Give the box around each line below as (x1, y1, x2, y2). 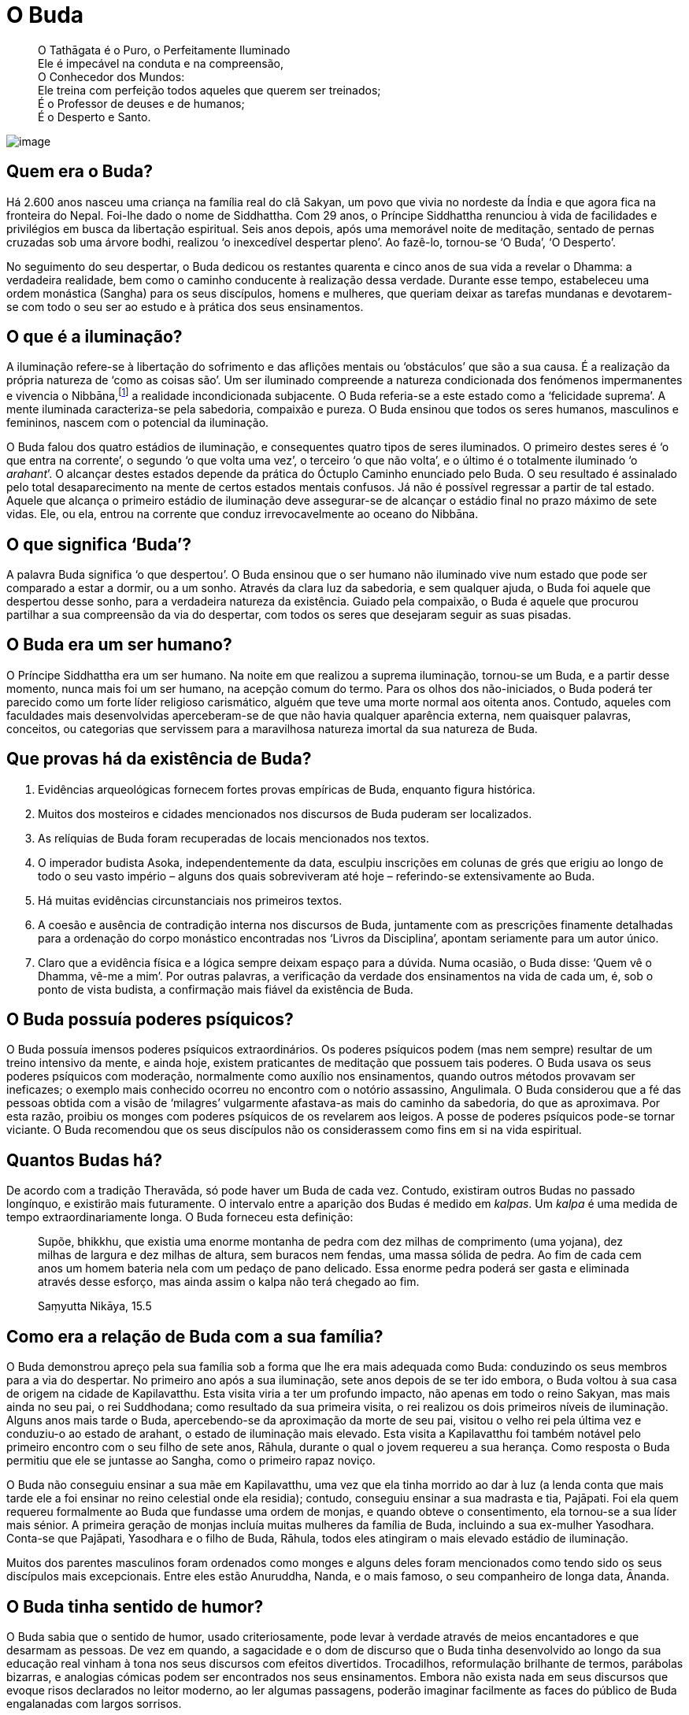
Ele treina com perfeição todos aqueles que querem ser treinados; (38, 83, 381, 97)
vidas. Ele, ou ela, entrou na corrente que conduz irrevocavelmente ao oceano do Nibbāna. (6, 507, 479, 521)
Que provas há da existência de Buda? (6, 749, 312, 769)
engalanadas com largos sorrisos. (6, 1697, 182, 1710)
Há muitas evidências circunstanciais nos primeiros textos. (38, 893, 343, 907)
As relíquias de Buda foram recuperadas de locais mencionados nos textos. (38, 831, 430, 845)
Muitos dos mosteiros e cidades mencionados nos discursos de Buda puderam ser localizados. (38, 806, 532, 820)
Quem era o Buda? (6, 161, 153, 182)
